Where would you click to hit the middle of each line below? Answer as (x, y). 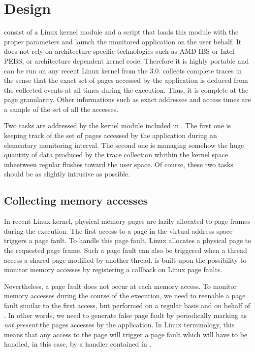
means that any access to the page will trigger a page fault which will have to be (126, 334)
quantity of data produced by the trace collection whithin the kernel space (116, 155)
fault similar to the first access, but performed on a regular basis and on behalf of (127, 305)
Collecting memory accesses (76, 200)
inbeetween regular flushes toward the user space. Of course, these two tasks (119, 164)
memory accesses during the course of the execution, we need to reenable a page (125, 296)
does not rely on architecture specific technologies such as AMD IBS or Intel (119, 51)
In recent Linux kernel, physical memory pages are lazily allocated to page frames (127, 221)
